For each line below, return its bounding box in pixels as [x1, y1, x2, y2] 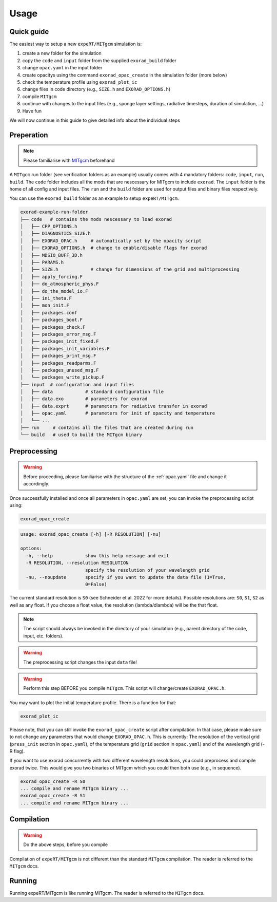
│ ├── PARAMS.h [20, 259, 64, 266]
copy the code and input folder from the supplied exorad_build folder [22, 57, 177, 64]
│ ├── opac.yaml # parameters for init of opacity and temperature [20, 410, 215, 416]
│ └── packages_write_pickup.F [20, 374, 105, 380]
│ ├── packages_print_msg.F [20, 353, 96, 359]
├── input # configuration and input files [20, 382, 134, 387]
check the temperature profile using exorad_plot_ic [22, 79, 137, 85]
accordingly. [23, 481, 50, 487]
